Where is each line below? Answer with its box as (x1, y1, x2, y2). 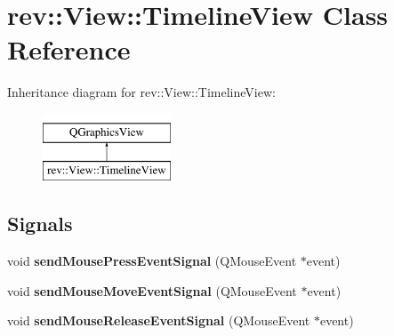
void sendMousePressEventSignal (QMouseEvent (7, 252, 297, 270)
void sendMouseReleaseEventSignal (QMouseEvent (7, 311, 310, 330)
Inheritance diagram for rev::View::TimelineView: (7, 83, 276, 101)
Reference (7, 31, 131, 68)
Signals (7, 210, 73, 237)
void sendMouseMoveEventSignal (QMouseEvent (7, 281, 297, 300)
